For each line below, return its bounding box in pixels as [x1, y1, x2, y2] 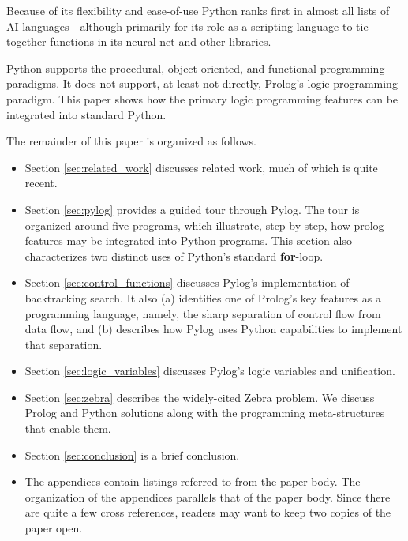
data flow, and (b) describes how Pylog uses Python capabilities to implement [24, 321, 402, 337]
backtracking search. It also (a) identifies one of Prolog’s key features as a [24, 289, 381, 306]
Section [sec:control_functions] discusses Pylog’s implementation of [24, 274, 350, 291]
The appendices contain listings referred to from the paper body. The [24, 473, 361, 490]
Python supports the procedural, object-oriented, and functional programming [6, 59, 385, 76]
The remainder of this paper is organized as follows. [6, 133, 257, 149]
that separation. [24, 336, 103, 352]
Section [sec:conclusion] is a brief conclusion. [24, 446, 240, 463]
